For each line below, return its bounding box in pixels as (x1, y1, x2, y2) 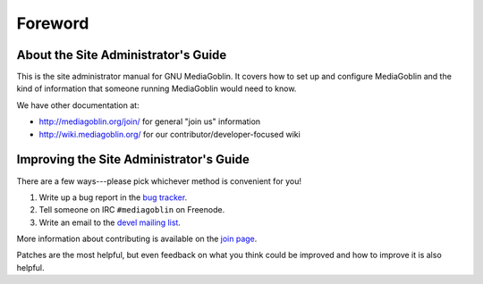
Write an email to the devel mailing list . (38, 217, 181, 228)
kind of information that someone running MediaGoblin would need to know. (16, 83, 297, 94)
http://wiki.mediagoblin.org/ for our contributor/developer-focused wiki (38, 129, 301, 139)
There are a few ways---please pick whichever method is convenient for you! (16, 175, 302, 187)
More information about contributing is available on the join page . (16, 233, 258, 245)
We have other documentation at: (16, 99, 140, 111)
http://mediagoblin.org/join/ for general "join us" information (38, 116, 261, 127)
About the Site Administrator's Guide (16, 47, 227, 63)
